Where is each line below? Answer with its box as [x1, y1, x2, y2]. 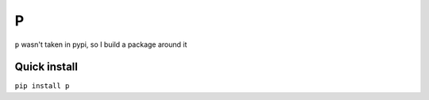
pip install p [14, 82, 70, 90]
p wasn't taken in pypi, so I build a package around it [14, 40, 187, 49]
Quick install [14, 60, 79, 74]
